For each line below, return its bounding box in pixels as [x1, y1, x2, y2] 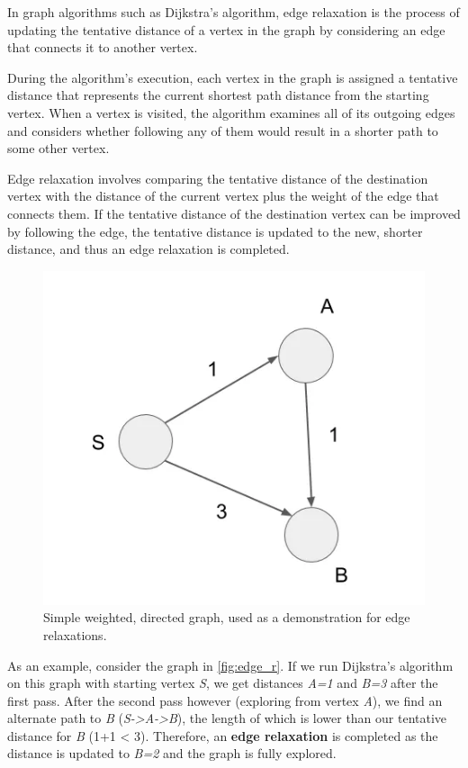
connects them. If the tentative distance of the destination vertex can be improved [7, 203, 461, 222]
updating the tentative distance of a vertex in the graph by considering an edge [7, 20, 445, 39]
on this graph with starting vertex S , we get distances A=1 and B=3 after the [7, 673, 438, 692]
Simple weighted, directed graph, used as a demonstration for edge [43, 608, 410, 627]
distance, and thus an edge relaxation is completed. [7, 239, 290, 258]
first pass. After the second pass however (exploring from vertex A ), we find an [7, 691, 443, 709]
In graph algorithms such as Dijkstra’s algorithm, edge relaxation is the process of [7, 3, 460, 21]
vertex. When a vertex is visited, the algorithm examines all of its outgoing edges [7, 103, 455, 122]
